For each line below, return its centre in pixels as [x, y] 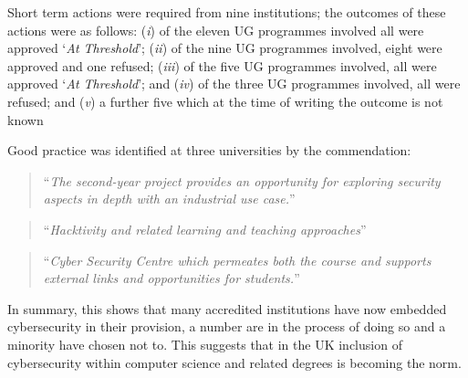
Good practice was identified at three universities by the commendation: [209, 150]
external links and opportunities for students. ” [172, 278]
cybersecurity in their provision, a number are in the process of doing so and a [227, 326]
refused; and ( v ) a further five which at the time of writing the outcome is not [225, 101]
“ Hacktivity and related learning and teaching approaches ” [205, 229]
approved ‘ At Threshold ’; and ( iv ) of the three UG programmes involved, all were [234, 84]
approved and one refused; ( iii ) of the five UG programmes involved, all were [222, 65]
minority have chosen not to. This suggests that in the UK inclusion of [205, 344]
